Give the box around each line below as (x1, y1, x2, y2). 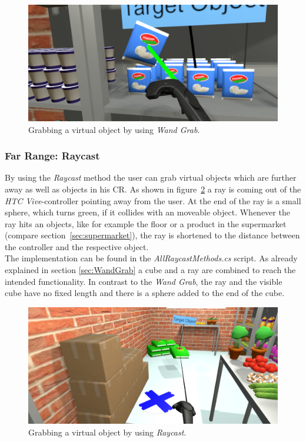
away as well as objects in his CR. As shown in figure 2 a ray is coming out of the (5, 182, 301, 195)
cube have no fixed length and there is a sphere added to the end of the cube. (5, 287, 285, 299)
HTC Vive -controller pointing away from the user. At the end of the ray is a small (5, 194, 301, 207)
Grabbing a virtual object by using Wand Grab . (28, 123, 200, 135)
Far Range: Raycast (5, 148, 100, 163)
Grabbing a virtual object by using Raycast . (28, 426, 187, 438)
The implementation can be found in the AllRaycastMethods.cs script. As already (5, 252, 298, 264)
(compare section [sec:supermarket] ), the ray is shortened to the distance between (5, 229, 300, 241)
